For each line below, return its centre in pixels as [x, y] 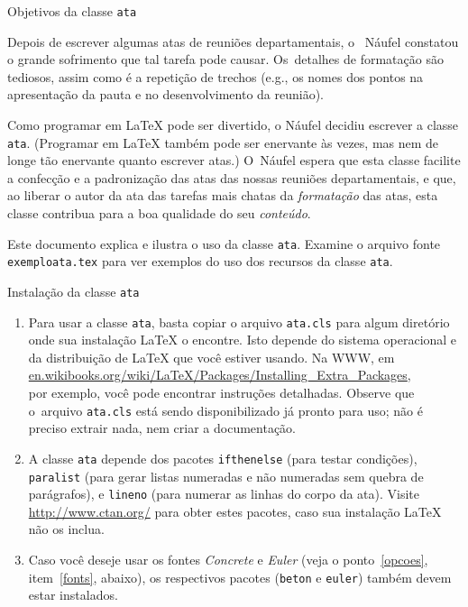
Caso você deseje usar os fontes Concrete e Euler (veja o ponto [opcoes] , [228, 560]
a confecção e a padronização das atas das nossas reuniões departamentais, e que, [232, 177]
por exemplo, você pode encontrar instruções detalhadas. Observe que [221, 393]
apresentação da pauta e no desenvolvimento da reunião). [166, 94]
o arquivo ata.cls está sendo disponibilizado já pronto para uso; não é [225, 410]
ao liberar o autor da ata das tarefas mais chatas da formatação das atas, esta [223, 195]
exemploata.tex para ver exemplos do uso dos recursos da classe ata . [200, 261]
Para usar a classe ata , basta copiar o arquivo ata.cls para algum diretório [239, 322]
